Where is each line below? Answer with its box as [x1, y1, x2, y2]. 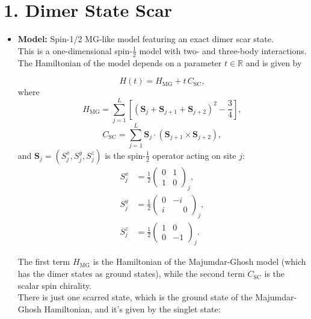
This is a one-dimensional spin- [17, 44, 132, 57]
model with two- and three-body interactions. [139, 44, 307, 57]
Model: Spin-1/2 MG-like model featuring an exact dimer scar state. [17, 33, 274, 45]
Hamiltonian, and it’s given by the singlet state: [44, 302, 221, 315]
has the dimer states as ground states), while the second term [17, 267, 245, 280]
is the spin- [105, 149, 146, 161]
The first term [17, 255, 70, 268]
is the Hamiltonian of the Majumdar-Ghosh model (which [93, 255, 306, 268]
